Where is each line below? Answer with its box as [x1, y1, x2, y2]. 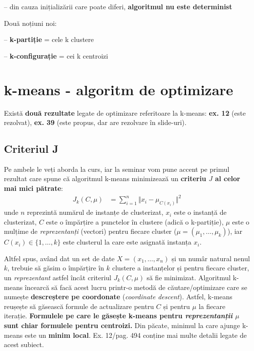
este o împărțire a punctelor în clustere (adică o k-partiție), [46, 216, 224, 227]
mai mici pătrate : [4, 183, 63, 193]
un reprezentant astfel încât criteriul [4, 272, 112, 283]
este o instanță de [173, 207, 227, 217]
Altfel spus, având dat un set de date [4, 253, 115, 263]
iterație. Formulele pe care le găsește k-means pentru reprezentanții [4, 310, 233, 321]
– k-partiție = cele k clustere [4, 34, 94, 44]
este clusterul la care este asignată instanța [63, 237, 191, 247]
